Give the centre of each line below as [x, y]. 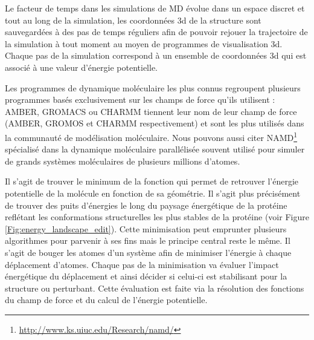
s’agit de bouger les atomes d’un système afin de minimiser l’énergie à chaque [148, 252]
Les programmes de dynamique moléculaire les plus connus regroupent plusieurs [153, 87]
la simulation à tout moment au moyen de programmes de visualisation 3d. [144, 43]
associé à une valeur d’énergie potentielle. [81, 67]
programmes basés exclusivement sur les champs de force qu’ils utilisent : [140, 100]
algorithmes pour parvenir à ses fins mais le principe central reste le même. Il [148, 240]
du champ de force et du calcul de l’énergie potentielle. [106, 300]
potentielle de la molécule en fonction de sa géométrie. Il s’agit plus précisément [153, 193]
